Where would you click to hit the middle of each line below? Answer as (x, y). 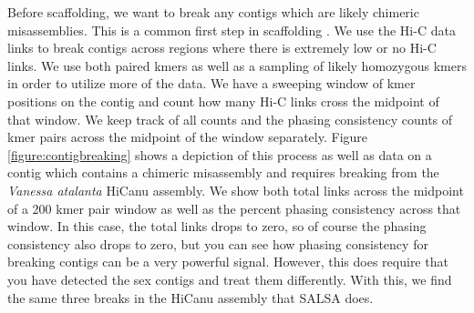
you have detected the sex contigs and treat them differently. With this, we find (230, 279)
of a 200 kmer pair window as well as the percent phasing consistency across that (234, 208)
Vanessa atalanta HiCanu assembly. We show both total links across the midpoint (236, 190)
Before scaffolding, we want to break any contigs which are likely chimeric (213, 12)
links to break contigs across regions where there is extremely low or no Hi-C (222, 48)
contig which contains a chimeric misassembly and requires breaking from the (223, 172)
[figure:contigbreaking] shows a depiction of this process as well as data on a (220, 154)
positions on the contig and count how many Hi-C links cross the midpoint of (223, 101)
